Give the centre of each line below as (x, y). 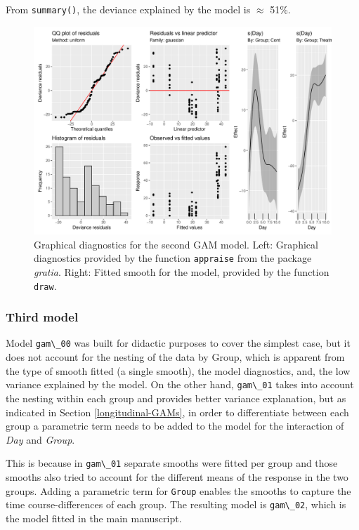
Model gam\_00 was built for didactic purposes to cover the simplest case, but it (178, 343)
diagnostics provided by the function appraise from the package (173, 258)
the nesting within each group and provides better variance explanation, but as (176, 398)
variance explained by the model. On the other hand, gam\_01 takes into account (180, 384)
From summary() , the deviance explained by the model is (128, 9)
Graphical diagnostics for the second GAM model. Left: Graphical (176, 244)
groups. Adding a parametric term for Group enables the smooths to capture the (178, 490)
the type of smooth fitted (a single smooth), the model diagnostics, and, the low (178, 370)
